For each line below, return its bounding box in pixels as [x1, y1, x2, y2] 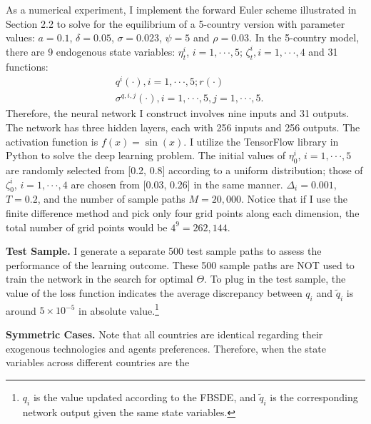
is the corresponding [270, 389, 358, 404]
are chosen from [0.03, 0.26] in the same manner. [71, 176, 283, 191]
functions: [6, 59, 49, 74]
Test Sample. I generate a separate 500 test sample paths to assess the [6, 243, 322, 258]
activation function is [6, 133, 98, 148]
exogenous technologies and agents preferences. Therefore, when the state [6, 340, 326, 355]
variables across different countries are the [6, 355, 190, 370]
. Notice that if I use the [240, 191, 347, 206]
